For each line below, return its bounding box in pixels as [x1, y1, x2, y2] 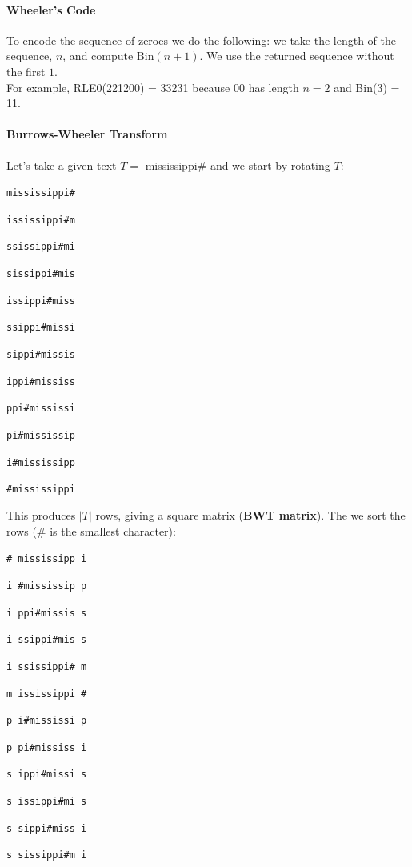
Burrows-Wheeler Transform [6, 126, 168, 142]
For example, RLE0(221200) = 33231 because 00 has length [6, 78, 299, 95]
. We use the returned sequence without [199, 47, 394, 64]
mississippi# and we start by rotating [145, 156, 330, 173]
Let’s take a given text [6, 156, 117, 173]
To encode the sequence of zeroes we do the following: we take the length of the [6, 31, 397, 48]
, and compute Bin [62, 47, 154, 64]
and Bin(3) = [334, 78, 400, 95]
